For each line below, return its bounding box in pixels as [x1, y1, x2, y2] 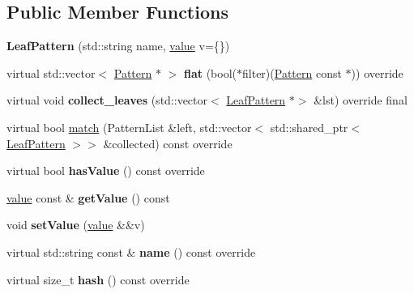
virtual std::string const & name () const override [6, 243, 256, 260]
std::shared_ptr [270, 118, 348, 135]
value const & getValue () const [6, 189, 170, 206]
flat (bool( [183, 64, 237, 81]
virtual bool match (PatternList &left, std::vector [6, 118, 252, 135]
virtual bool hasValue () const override [6, 162, 205, 179]
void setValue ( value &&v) [6, 216, 145, 233]
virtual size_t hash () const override [6, 271, 190, 288]
